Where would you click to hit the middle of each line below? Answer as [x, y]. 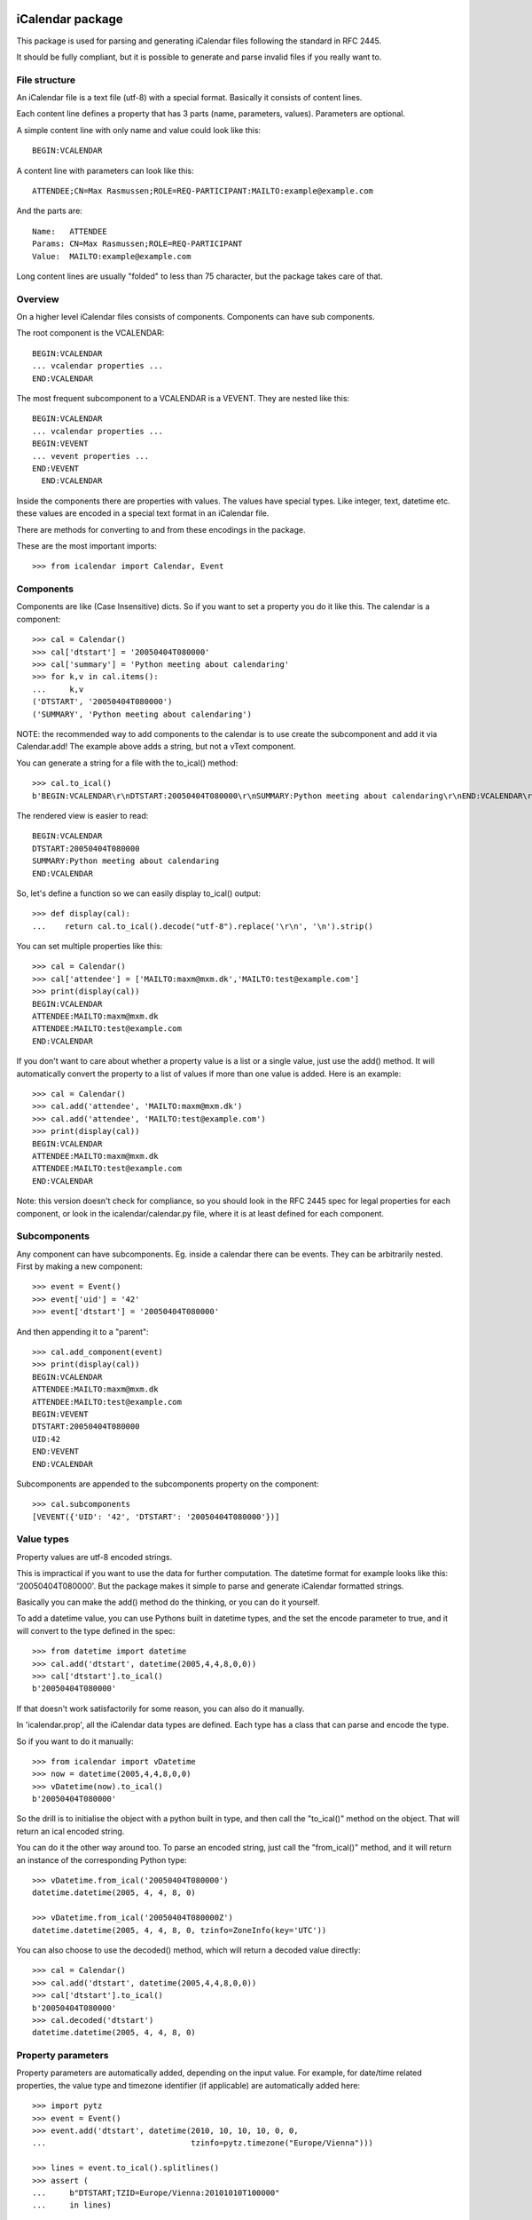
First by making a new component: [80, 1266]
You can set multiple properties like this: [90, 947]
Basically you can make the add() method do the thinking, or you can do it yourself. [168, 1602]
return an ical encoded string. [70, 1831]
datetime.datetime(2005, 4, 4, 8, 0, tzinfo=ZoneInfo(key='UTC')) [180, 1930]
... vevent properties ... [91, 456]
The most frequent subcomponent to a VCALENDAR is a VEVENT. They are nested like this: [183, 399]
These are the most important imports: [86, 545]
